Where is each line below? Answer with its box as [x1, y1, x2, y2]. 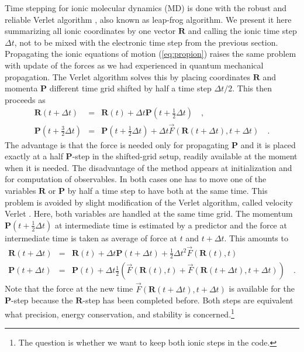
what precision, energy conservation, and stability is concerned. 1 [5, 306, 234, 320]
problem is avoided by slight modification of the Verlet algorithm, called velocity [5, 196, 293, 208]
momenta [5, 82, 38, 94]
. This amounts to [224, 231, 288, 244]
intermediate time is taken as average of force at [5, 231, 177, 244]
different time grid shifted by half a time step [49, 82, 212, 94]
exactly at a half [5, 150, 63, 162]
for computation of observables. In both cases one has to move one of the [5, 173, 267, 185]
